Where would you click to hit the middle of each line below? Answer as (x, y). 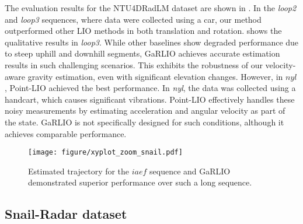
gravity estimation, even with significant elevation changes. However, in (155, 76)
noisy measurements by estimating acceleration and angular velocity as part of (145, 111)
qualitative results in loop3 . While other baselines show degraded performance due (152, 42)
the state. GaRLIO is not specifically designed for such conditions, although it (144, 122)
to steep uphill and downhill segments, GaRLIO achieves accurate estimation (142, 53)
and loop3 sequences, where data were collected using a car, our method (133, 19)
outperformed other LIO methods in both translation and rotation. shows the (143, 31)
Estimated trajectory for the (79, 171)
